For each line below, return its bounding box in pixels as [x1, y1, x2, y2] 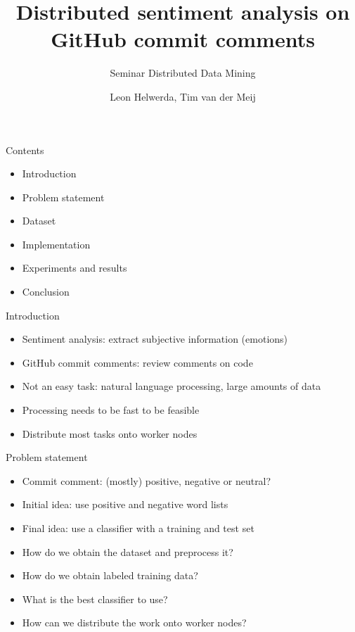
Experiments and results [22, 260, 127, 275]
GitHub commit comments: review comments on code [22, 355, 253, 369]
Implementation [22, 236, 91, 251]
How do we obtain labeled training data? [22, 568, 198, 583]
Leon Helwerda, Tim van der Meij [110, 89, 256, 103]
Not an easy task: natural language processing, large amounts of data [22, 379, 321, 393]
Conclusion [22, 284, 70, 299]
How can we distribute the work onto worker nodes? [22, 615, 247, 630]
